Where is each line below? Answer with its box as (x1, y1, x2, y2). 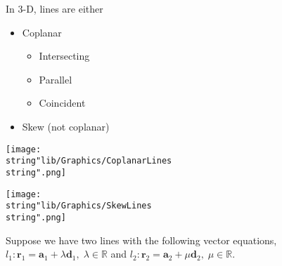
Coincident (39, 95, 86, 110)
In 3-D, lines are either (6, 1, 103, 15)
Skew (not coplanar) (22, 119, 110, 133)
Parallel (39, 72, 72, 86)
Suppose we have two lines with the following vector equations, (6, 232, 277, 247)
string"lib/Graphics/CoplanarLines (6, 156, 172, 166)
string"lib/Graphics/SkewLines (6, 201, 152, 211)
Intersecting (39, 48, 90, 63)
